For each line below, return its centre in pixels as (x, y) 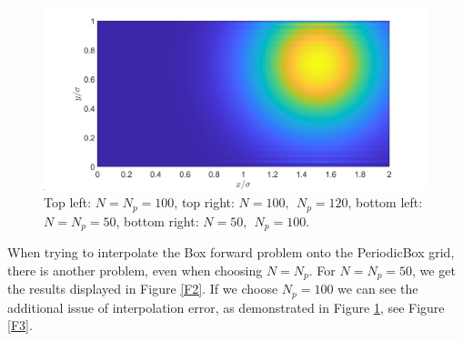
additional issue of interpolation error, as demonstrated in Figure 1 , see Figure (226, 307)
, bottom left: (385, 202)
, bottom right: (157, 221)
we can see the (378, 289)
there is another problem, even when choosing (135, 270)
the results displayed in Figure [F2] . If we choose (143, 289)
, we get (434, 270)
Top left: (68, 202)
